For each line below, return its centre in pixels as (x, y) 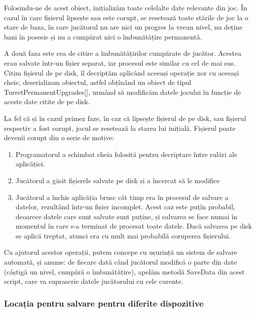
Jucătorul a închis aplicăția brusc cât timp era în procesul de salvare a (122, 197)
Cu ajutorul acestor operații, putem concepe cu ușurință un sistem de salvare (121, 252)
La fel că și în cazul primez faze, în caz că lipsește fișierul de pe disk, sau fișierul (125, 118)
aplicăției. (30, 164)
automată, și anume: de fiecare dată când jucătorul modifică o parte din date (120, 262)
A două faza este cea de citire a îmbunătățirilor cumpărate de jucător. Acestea (123, 53)
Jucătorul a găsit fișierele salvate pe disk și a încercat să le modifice (118, 180)
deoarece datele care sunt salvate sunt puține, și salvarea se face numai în (127, 216)
